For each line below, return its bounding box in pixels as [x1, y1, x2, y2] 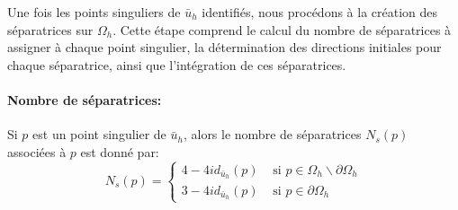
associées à [7, 142, 67, 161]
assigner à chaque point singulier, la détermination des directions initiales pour [7, 38, 442, 57]
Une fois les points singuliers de [7, 3, 181, 21]
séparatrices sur [7, 20, 94, 39]
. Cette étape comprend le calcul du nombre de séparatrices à [112, 20, 452, 39]
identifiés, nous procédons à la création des [202, 3, 438, 21]
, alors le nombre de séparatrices [183, 125, 362, 144]
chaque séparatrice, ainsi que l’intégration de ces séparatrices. [7, 55, 346, 74]
